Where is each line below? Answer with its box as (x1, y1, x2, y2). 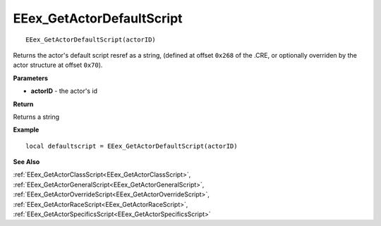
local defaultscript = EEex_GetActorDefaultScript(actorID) (25, 142, 238, 150)
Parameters (13, 74, 49, 82)
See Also (13, 158, 40, 166)
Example (13, 125, 40, 134)
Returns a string (13, 113, 60, 121)
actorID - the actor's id (30, 87, 98, 95)
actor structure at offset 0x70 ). (13, 61, 103, 70)
